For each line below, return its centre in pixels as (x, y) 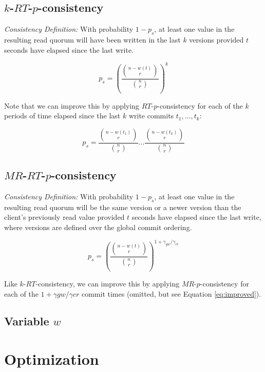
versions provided (216, 39)
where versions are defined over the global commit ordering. (98, 227)
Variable (27, 321)
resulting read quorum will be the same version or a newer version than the (123, 207)
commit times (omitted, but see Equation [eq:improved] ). (171, 293)
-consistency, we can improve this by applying (108, 283)
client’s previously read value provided (64, 217)
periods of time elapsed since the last (62, 116)
